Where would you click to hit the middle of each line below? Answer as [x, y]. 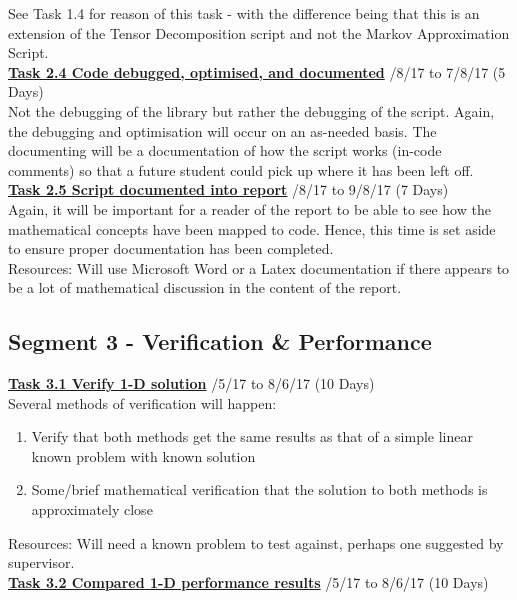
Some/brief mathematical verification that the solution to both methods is [259, 489]
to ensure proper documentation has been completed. [171, 248]
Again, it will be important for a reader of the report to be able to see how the [249, 208]
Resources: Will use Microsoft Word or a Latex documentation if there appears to [259, 267]
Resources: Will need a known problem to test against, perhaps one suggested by [256, 542]
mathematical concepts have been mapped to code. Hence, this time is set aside [252, 228]
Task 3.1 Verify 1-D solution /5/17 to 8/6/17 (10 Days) [191, 383]
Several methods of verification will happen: [142, 402]
